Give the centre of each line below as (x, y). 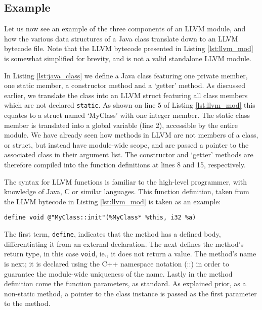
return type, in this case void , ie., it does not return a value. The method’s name (130, 254)
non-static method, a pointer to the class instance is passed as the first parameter (130, 293)
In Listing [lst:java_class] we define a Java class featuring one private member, (126, 75)
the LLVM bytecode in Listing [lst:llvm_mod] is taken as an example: (113, 201)
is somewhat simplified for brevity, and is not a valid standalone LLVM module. (128, 58)
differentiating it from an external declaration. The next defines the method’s (124, 243)
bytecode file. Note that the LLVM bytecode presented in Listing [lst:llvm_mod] (129, 48)
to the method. (27, 303)
